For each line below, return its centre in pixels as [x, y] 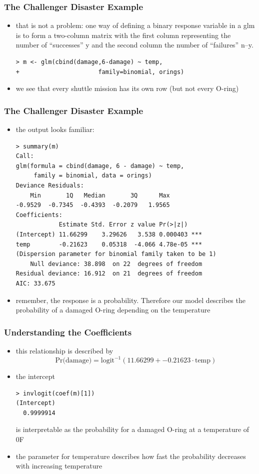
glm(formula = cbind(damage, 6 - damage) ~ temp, [100, 166]
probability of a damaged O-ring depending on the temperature [113, 310]
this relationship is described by [64, 350]
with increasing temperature [59, 466]
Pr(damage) [73, 360]
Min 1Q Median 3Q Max [100, 195]
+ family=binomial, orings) [100, 72]
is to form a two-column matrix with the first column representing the [123, 35]
